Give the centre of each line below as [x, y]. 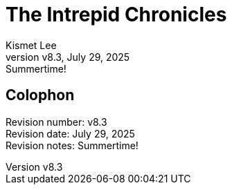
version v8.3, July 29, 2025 [68, 57]
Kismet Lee [31, 45]
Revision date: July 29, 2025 [70, 133]
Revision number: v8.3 [56, 122]
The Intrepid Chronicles [116, 15]
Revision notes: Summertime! [72, 145]
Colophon [40, 95]
